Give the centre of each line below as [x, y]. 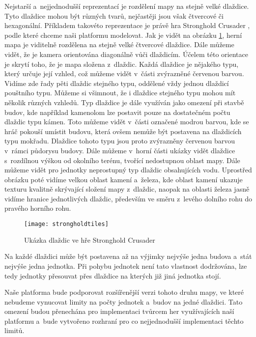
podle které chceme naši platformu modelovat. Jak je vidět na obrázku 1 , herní [123, 35]
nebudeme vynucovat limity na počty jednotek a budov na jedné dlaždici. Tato [124, 301]
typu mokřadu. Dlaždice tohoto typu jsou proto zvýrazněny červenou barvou [120, 141]
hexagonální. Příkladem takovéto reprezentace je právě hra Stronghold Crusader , [127, 25]
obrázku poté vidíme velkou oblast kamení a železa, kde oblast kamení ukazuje [124, 179]
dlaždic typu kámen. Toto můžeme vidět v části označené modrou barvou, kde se [127, 122]
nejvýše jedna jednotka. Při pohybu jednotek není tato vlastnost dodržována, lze [126, 266]
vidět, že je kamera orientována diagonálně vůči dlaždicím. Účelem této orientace [126, 54]
